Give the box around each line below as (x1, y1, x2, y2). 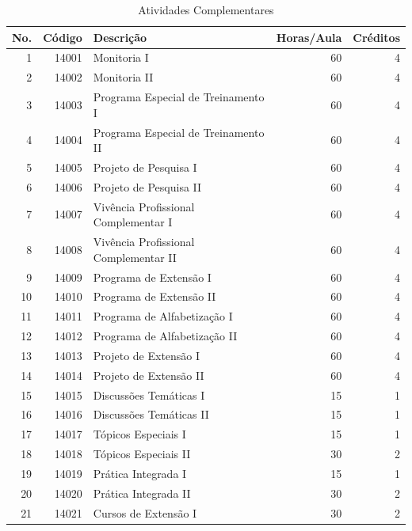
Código (43, 28, 82, 45)
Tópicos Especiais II (93, 446, 191, 462)
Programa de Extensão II (93, 288, 216, 305)
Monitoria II (93, 69, 154, 85)
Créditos (353, 28, 400, 45)
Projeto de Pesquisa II (93, 178, 202, 195)
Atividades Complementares (138, 2, 274, 17)
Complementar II (93, 248, 177, 265)
